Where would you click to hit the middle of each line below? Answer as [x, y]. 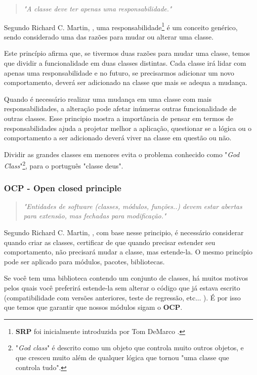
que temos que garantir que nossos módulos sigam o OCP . [93, 307]
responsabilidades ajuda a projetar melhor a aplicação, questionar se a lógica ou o [128, 128]
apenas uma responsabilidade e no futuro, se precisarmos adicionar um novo [119, 72]
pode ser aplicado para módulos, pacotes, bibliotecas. [85, 261]
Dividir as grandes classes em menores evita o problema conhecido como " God [122, 154]
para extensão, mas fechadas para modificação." [95, 216]
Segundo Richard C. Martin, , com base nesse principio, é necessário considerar [124, 232]
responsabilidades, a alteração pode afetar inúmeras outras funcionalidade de [120, 108]
